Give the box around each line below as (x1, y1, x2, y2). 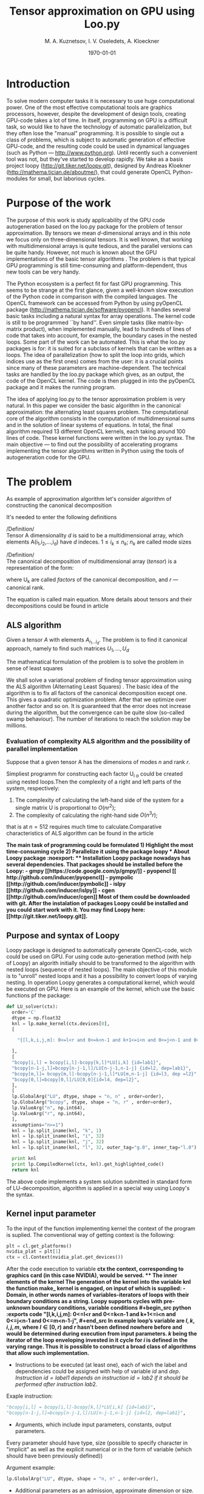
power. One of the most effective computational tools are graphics (6, 104, 172, 111)
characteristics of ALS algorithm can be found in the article (6, 830, 154, 837)
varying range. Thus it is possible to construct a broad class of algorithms (6, 1343, 196, 1350)
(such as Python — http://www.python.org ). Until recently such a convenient (6, 149, 198, 156)
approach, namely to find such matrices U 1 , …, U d (6, 645, 129, 653)
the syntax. (6, 1191, 35, 1198)
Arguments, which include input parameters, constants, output (15, 1421, 172, 1428)
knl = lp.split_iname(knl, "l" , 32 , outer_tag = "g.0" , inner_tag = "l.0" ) (12, 1144, 197, 1151)
